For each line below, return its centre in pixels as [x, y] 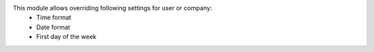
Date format [53, 27]
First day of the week [66, 37]
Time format [54, 18]
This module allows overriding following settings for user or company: [113, 8]
